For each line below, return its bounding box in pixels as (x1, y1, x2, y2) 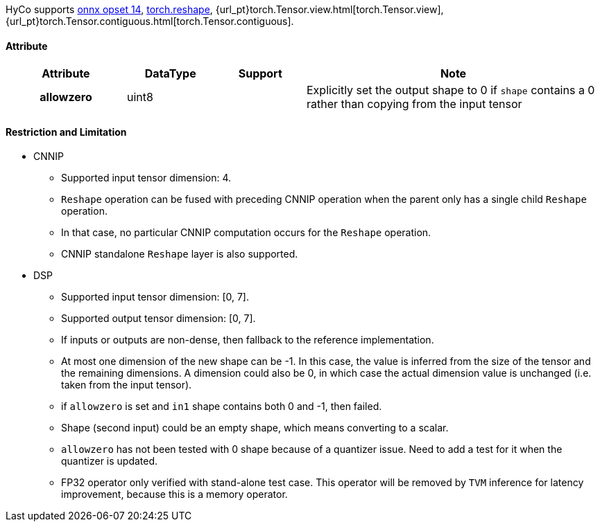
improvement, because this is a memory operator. (61, 488, 288, 501)
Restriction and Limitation (6, 125, 127, 138)
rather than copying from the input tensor (307, 97, 522, 111)
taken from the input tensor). (61, 379, 192, 391)
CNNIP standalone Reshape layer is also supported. (61, 248, 298, 260)
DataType (144, 66, 196, 81)
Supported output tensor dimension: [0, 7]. (61, 312, 256, 325)
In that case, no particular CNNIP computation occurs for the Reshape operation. (61, 226, 431, 239)
